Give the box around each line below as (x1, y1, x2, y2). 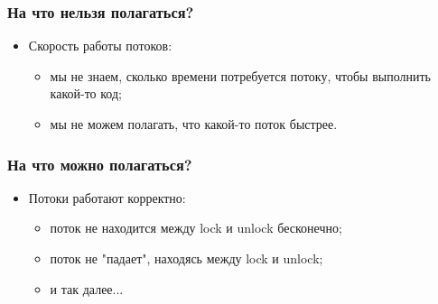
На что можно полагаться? (7, 152, 192, 175)
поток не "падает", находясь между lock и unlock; (50, 249, 323, 267)
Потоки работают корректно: (28, 188, 186, 207)
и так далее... (50, 279, 124, 298)
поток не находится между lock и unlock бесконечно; (50, 218, 342, 237)
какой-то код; (50, 84, 122, 103)
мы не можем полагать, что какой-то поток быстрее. (50, 115, 338, 133)
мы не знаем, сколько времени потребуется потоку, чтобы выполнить (50, 66, 431, 85)
